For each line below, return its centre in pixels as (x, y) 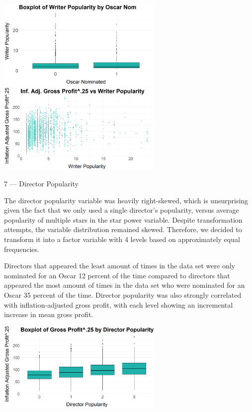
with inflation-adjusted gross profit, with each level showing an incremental (119, 304)
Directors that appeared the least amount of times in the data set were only (120, 266)
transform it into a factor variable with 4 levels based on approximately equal (122, 239)
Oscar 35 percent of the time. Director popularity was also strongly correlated (123, 295)
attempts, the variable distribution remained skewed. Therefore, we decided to (123, 229)
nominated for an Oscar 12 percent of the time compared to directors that (117, 275)
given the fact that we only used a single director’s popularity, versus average (122, 210)
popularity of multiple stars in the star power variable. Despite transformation (123, 219)
